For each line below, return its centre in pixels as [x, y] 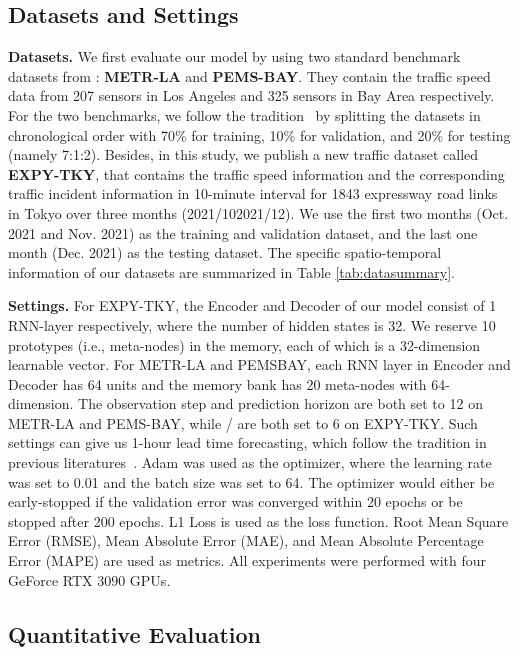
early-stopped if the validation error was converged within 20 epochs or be [235, 501]
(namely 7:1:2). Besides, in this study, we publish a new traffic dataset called [243, 154]
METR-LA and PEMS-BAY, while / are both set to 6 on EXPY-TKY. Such [243, 422]
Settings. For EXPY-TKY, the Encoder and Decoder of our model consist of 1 [252, 305]
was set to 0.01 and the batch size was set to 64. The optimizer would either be [251, 481]
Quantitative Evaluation [134, 633]
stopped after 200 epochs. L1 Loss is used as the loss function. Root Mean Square [258, 520]
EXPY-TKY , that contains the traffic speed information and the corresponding [256, 173]
